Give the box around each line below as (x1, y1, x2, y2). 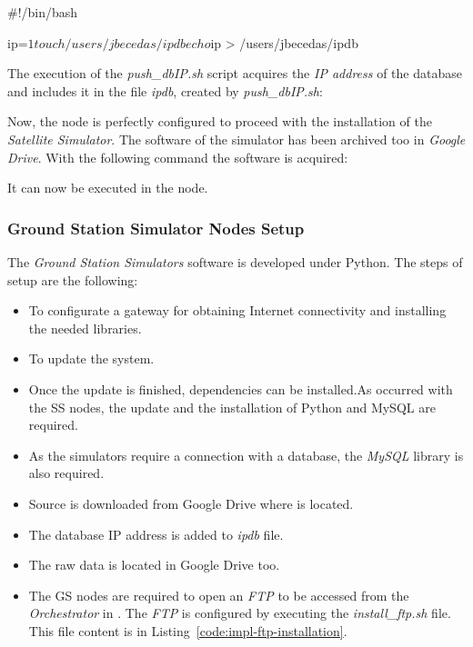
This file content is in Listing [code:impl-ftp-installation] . (28, 621, 347, 640)
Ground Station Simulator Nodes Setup (7, 216, 305, 239)
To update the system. (28, 349, 155, 368)
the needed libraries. (28, 318, 142, 337)
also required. (28, 463, 105, 483)
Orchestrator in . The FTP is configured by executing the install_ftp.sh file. (28, 603, 451, 622)
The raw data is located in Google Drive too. (28, 555, 280, 574)
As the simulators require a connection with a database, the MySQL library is (28, 445, 464, 464)
